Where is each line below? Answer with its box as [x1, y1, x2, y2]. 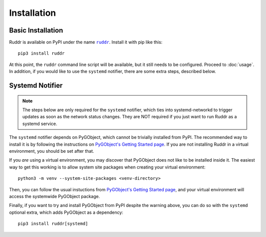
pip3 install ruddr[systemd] [18, 221, 88, 227]
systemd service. [22, 121, 58, 127]
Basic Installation [9, 26, 64, 34]
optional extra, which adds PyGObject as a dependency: [9, 209, 123, 215]
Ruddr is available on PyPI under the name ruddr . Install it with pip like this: [9, 39, 163, 45]
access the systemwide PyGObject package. [9, 193, 100, 199]
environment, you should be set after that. [9, 148, 95, 154]
